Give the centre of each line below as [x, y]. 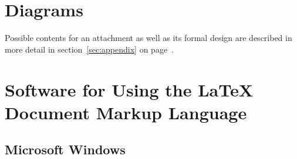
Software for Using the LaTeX [129, 89]
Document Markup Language [126, 112]
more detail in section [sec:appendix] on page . [89, 49]
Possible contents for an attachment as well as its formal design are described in [148, 38]
